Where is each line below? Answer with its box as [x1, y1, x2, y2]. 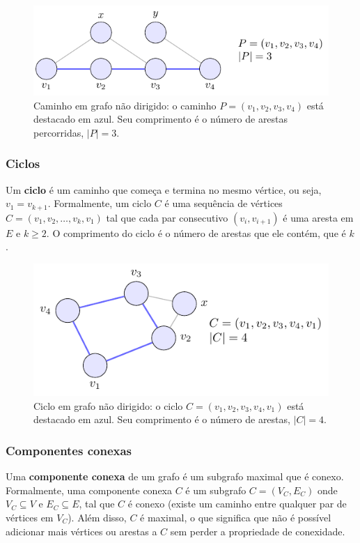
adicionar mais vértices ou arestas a [6, 523, 157, 538]
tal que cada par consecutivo [106, 210, 228, 224]
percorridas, [33, 125, 84, 139]
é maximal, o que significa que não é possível [140, 510, 331, 524]
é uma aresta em [283, 210, 354, 224]
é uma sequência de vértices [164, 196, 283, 211]
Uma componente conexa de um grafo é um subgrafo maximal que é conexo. [6, 469, 344, 484]
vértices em [6, 510, 54, 524]
